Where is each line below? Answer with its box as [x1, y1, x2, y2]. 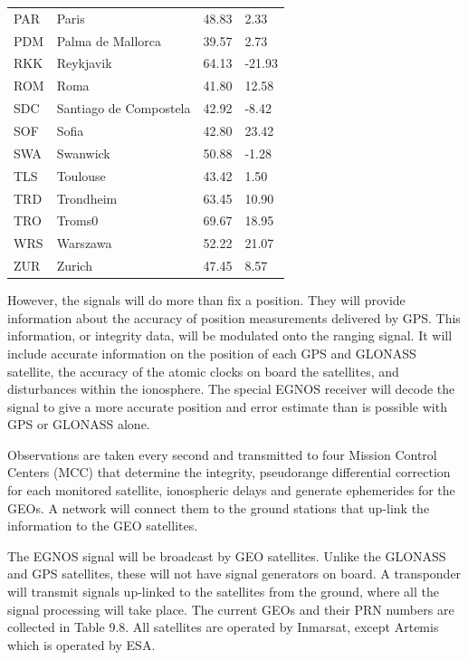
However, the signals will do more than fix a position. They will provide [7, 291, 406, 310]
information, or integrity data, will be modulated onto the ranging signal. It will [7, 326, 453, 345]
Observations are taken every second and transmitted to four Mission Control [7, 445, 437, 464]
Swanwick [56, 143, 110, 162]
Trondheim [56, 188, 118, 207]
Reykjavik [56, 53, 112, 72]
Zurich [56, 256, 92, 275]
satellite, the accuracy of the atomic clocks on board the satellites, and [7, 361, 399, 380]
